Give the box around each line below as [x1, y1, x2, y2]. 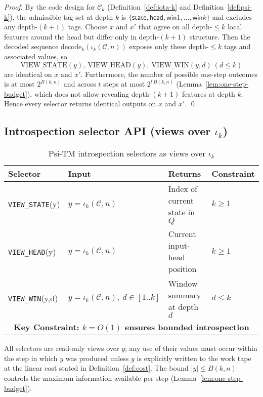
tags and [224, 41, 251, 52]
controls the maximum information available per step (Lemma [4, 372, 197, 383]
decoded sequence [4, 41, 59, 52]
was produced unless [65, 352, 129, 363]
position [168, 263, 197, 275]
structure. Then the [189, 31, 250, 42]
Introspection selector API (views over [4, 123, 211, 139]
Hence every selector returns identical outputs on [4, 98, 156, 109]
